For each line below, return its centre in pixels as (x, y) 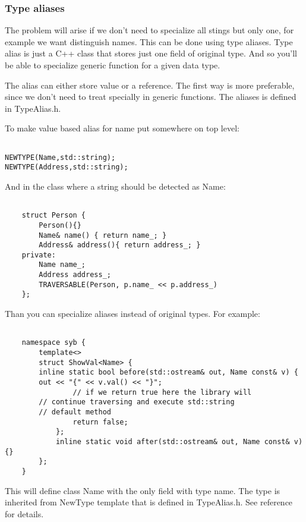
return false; (100, 422)
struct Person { (54, 216)
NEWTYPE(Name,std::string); (60, 157)
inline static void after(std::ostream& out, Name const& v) (179, 441)
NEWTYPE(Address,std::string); (67, 167)
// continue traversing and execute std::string (137, 402)
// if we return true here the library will (162, 392)
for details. (24, 513)
